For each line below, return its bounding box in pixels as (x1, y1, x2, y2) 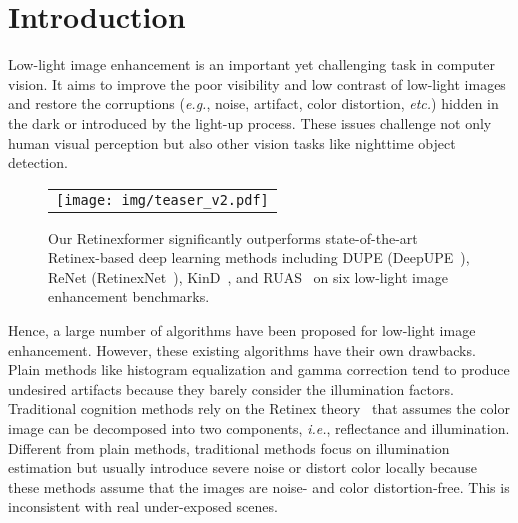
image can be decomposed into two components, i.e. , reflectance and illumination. (8, 418, 510, 439)
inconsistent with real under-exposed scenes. (8, 496, 278, 517)
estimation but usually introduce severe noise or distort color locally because (8, 457, 477, 478)
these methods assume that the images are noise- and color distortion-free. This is (8, 476, 510, 497)
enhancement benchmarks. (48, 286, 210, 307)
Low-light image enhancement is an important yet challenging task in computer (8, 54, 495, 75)
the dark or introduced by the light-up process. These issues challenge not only (8, 112, 492, 133)
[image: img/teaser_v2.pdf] (56, 191, 269, 208)
